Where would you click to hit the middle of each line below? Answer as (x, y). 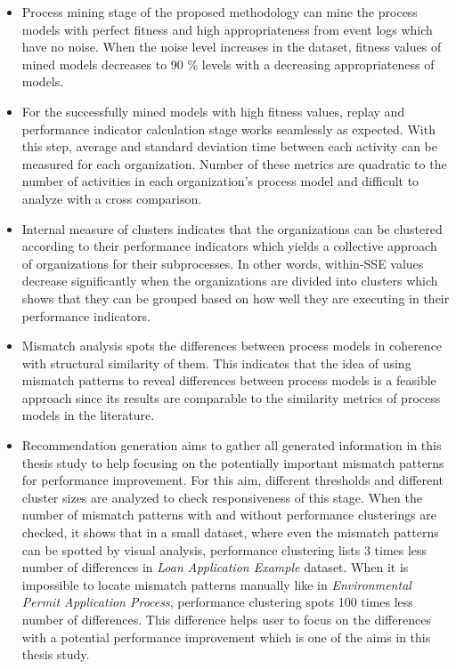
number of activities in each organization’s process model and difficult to (220, 181)
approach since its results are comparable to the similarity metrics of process (231, 397)
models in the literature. (88, 415)
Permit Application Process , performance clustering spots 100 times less (217, 602)
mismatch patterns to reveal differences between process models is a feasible (229, 380)
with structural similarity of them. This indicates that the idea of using (216, 363)
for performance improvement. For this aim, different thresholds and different (233, 480)
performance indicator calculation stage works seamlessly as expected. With (228, 129)
